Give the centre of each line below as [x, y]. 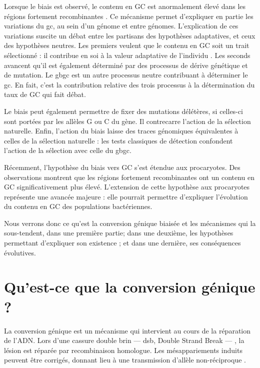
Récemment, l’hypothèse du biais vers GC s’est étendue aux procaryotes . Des [122, 167]
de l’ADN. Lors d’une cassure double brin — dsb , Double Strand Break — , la [124, 340]
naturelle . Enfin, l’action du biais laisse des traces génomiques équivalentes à [121, 131]
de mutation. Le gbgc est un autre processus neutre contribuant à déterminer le [126, 75]
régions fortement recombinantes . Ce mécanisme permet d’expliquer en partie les [129, 16]
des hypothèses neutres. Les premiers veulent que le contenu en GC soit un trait [127, 45]
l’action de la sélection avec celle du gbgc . [68, 150]
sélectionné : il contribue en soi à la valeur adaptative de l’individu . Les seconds [127, 55]
